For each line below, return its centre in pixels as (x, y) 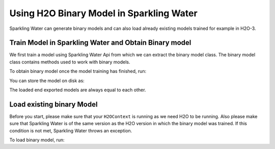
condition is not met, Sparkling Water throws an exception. (71, 131)
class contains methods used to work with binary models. (70, 62)
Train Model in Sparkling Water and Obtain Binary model (100, 43)
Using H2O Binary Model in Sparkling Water (104, 13)
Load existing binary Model (53, 104)
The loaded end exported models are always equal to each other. (78, 90)
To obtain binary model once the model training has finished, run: (78, 71)
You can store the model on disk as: (47, 81)
